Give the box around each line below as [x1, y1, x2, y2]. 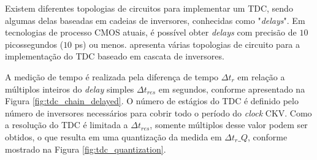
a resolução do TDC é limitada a [5, 118, 128, 131]
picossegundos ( [5, 37, 64, 50]
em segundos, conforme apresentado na [158, 82, 305, 95]
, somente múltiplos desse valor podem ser [150, 118, 308, 131]
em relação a [237, 70, 285, 83]
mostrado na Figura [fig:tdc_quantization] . [5, 142, 166, 155]
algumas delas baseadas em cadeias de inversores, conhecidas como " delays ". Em [5, 13, 305, 26]
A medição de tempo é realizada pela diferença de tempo [5, 70, 219, 83]
